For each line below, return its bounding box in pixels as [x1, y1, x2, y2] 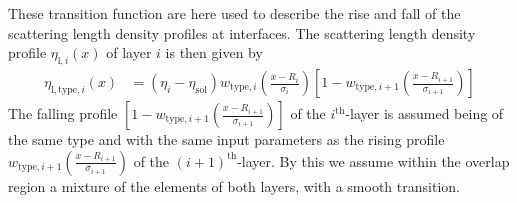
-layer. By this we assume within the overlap [237, 150, 510, 171]
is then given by [165, 42, 263, 63]
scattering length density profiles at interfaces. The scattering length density [8, 22, 476, 43]
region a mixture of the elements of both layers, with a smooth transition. [8, 175, 460, 196]
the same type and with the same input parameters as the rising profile [8, 129, 445, 150]
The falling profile [8, 103, 118, 124]
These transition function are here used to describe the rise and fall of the [8, 3, 461, 23]
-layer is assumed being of [345, 103, 504, 124]
